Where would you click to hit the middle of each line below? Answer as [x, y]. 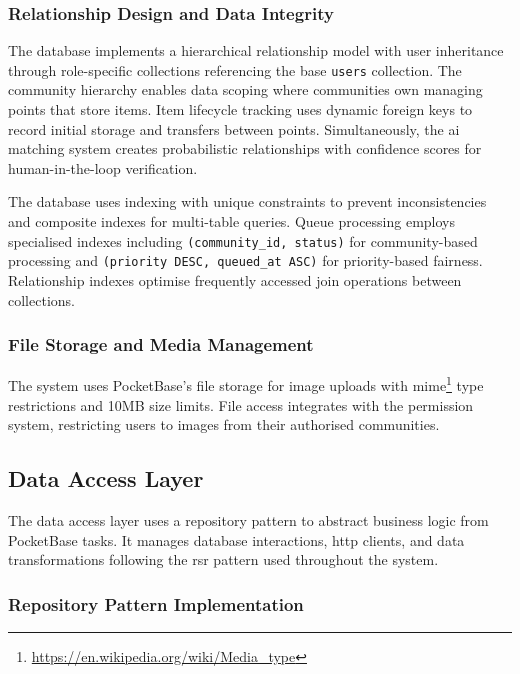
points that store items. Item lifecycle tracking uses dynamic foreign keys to [240, 109]
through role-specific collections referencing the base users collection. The [235, 69]
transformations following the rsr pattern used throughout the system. [223, 559]
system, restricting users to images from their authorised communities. [224, 424]
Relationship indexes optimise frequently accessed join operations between [235, 279]
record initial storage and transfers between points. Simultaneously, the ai [234, 128]
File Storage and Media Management [161, 344]
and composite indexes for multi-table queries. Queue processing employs [232, 221]
